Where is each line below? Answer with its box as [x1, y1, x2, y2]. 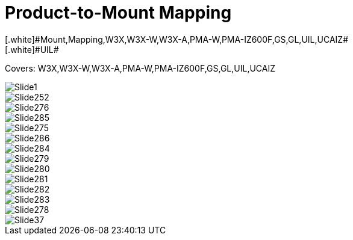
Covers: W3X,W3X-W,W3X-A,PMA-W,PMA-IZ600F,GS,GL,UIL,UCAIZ [5, 63, 276, 73]
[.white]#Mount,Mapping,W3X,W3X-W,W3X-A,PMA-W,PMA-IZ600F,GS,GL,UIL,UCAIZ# [5, 34, 348, 45]
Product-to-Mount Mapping [5, 2, 232, 23]
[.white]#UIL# [5, 44, 59, 55]
